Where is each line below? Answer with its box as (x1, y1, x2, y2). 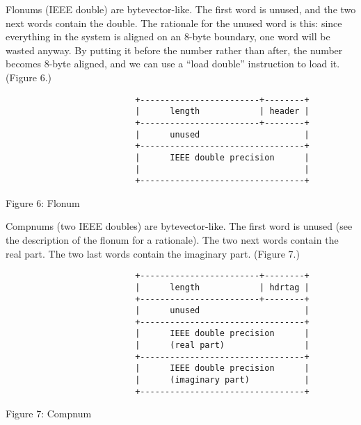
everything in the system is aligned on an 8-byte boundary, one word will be (6, 29, 330, 44)
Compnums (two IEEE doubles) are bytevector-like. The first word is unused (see (6, 219, 353, 233)
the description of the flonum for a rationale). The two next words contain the (6, 233, 339, 247)
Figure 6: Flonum (6, 195, 80, 210)
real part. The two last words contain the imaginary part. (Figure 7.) (6, 246, 300, 260)
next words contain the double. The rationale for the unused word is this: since (6, 15, 342, 30)
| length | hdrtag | (135, 282, 310, 292)
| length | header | (135, 106, 310, 117)
